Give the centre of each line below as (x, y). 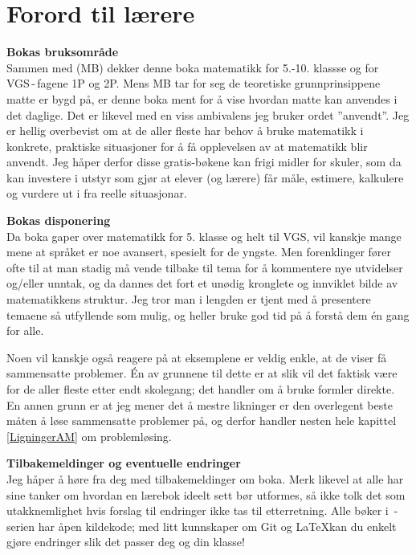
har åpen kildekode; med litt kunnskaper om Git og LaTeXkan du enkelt (217, 526)
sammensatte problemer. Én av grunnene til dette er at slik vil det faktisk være (202, 373)
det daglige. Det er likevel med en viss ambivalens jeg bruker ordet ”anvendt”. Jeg (208, 114)
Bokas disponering (59, 220)
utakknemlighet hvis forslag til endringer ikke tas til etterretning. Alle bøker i (198, 510)
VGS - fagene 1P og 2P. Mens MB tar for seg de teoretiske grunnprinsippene (194, 83)
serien (21, 526)
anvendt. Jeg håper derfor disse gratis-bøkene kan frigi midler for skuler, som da (204, 162)
